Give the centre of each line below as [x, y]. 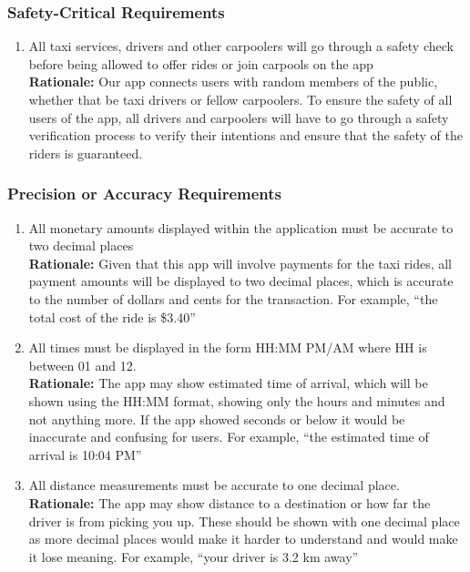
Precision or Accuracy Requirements [145, 194]
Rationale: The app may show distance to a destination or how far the [230, 502]
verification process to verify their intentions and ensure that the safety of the [245, 135]
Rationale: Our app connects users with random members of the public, [233, 82]
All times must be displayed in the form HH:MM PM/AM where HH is [228, 347]
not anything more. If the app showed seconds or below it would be [217, 419]
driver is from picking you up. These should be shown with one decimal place [244, 521]
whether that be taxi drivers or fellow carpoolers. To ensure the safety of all [240, 99]
